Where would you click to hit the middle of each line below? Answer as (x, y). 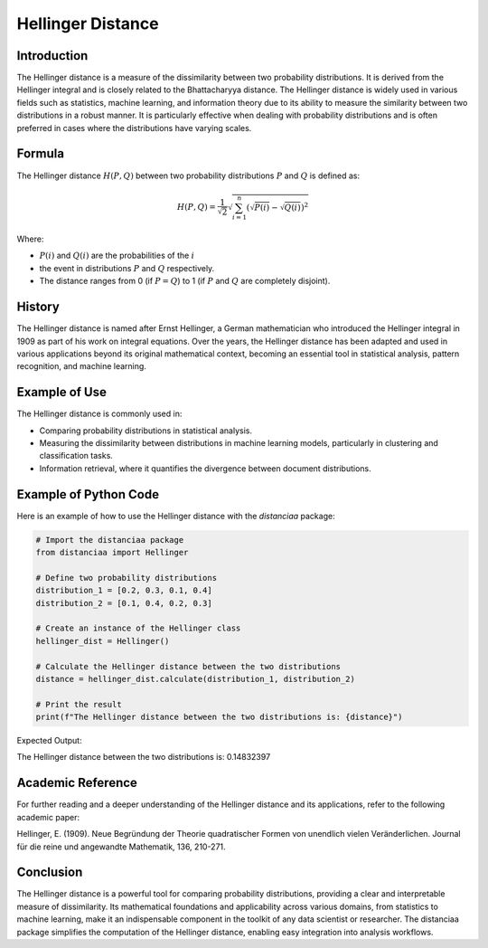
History (38, 307)
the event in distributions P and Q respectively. (127, 268)
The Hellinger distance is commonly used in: (99, 414)
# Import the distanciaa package (110, 540)
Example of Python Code (88, 494)
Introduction (52, 56)
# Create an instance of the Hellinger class (138, 628)
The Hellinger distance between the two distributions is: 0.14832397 (144, 757)
